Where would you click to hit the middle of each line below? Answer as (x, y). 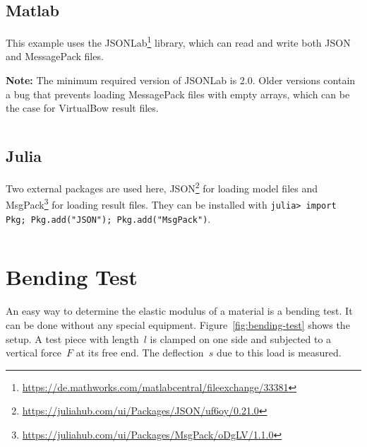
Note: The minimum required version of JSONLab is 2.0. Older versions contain (181, 80)
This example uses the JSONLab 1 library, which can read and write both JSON (178, 41)
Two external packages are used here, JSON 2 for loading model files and (162, 187)
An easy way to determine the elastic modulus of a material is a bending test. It (179, 311)
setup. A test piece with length (72, 338)
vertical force (34, 353)
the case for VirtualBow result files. (82, 108)
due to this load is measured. (279, 353)
